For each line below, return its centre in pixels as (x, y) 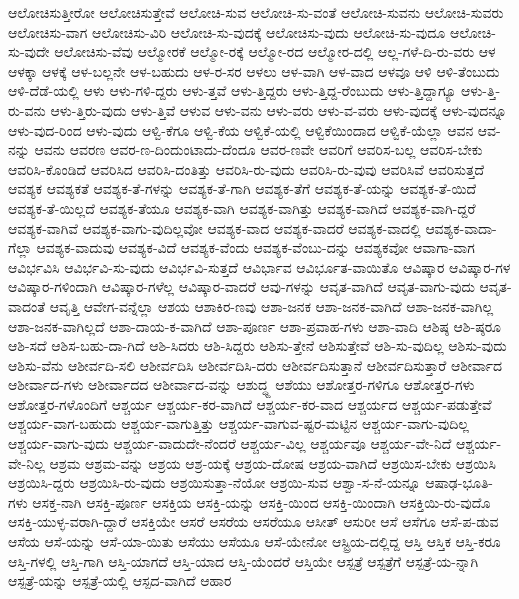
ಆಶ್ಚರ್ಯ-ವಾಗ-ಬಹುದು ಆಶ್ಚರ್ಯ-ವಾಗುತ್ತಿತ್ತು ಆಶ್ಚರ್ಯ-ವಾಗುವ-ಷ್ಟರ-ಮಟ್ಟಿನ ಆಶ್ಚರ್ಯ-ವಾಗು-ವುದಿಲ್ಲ (238, 423)
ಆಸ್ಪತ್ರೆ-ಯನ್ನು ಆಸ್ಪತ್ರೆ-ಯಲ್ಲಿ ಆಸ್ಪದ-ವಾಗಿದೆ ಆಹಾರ (120, 580)
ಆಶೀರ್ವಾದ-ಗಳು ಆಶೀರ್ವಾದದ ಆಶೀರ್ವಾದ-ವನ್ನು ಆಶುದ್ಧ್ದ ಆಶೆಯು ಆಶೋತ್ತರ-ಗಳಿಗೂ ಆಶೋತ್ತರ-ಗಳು (241, 384)
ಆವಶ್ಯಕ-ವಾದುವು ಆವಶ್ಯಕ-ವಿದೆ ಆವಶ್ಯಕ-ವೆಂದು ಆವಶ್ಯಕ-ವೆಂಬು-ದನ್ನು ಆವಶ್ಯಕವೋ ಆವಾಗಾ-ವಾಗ (255, 247)
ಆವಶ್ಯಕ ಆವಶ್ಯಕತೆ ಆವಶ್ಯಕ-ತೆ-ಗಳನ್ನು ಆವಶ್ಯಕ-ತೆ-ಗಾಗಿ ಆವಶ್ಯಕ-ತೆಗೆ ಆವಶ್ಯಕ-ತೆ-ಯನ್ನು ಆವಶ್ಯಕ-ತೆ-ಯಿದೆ (242, 188)
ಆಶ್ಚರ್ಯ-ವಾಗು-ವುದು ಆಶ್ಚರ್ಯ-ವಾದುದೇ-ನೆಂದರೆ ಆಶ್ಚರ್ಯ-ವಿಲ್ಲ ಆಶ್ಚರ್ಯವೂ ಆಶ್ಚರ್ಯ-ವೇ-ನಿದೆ (230, 443)
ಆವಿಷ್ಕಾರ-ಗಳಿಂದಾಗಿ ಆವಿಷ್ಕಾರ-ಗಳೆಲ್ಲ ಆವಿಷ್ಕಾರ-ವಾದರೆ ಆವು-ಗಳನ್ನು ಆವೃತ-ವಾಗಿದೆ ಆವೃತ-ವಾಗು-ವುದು (241, 286)
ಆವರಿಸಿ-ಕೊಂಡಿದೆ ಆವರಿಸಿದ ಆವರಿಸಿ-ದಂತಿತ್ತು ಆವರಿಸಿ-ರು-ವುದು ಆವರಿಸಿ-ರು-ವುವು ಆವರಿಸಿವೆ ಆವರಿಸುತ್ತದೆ (246, 168)
